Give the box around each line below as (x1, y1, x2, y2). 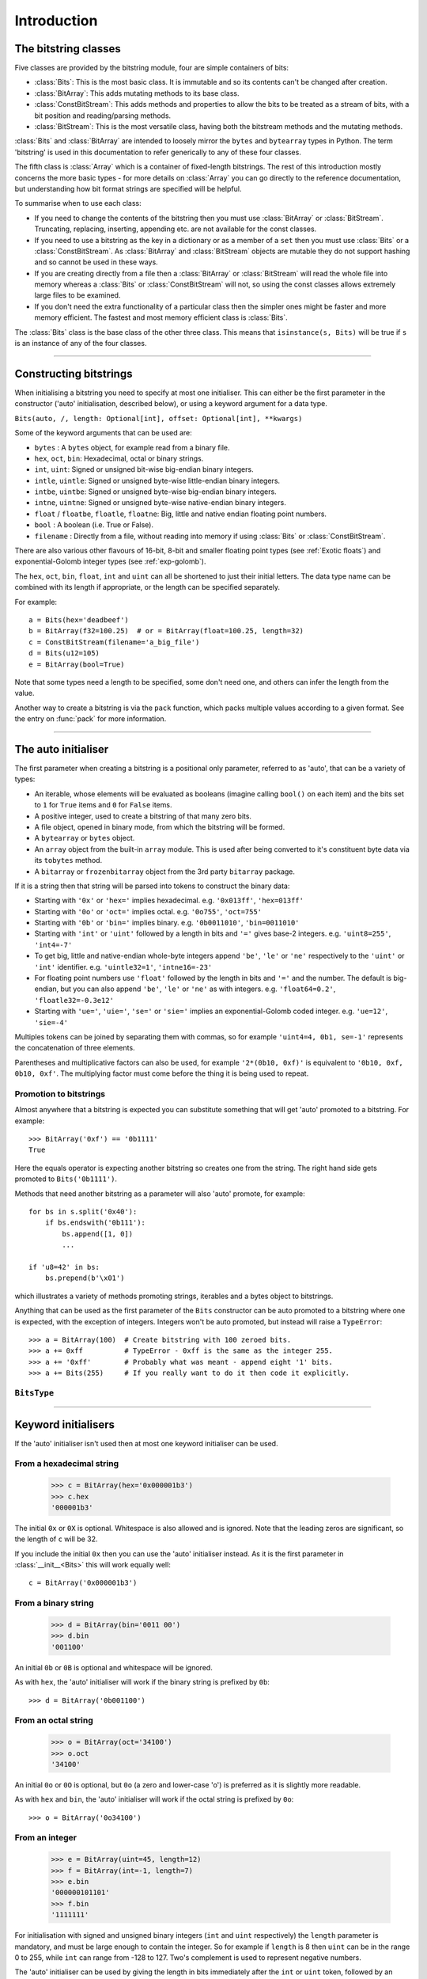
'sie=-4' (34, 1018, 69, 1027)
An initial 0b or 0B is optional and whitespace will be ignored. (14, 1662, 213, 1672)
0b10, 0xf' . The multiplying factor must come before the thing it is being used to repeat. (14, 1069, 309, 1078)
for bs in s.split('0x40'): (28, 1207, 138, 1217)
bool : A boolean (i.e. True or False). (34, 520, 154, 530)
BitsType (14, 1388, 55, 1398)
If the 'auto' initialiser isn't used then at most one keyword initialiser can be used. (14, 1438, 278, 1448)
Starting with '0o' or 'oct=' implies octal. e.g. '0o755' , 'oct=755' (34, 906, 263, 916)
